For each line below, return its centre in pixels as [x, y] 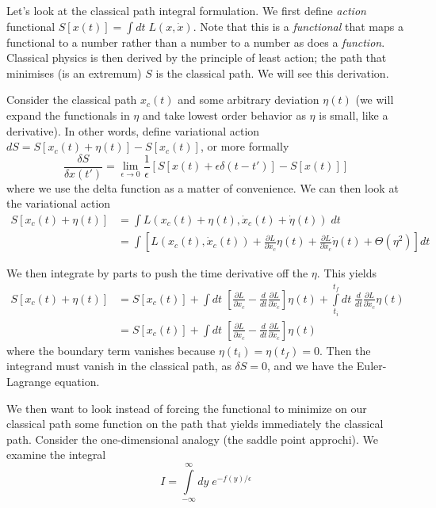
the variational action [59, 203]
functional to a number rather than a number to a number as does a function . [196, 42]
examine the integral [56, 455]
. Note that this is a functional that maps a [298, 26]
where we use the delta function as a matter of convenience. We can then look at [203, 187]
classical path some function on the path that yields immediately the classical [195, 424]
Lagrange [29, 382]
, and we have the [310, 366]
